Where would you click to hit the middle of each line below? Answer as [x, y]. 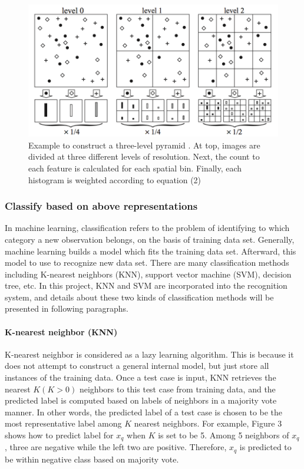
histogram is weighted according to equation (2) [115, 179]
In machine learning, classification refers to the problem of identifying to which [147, 228]
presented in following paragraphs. [67, 308]
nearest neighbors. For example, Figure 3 [208, 423]
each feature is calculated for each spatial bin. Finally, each [135, 168]
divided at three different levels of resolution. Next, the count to [144, 156]
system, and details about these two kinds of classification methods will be [139, 297]
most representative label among [63, 423]
